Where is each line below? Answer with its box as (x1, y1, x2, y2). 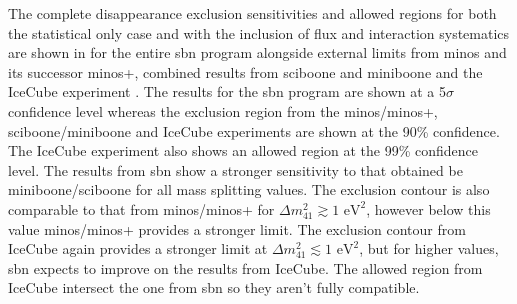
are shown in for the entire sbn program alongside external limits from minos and (8, 42, 507, 63)
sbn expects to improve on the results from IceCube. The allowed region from (8, 257, 483, 278)
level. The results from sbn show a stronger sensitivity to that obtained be (8, 159, 463, 180)
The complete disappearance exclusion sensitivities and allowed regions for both (8, 3, 497, 23)
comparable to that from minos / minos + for (8, 198, 275, 219)
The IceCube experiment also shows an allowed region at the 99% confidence (8, 140, 479, 161)
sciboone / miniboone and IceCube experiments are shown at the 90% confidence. (8, 120, 500, 141)
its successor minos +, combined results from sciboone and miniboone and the (8, 61, 483, 82)
